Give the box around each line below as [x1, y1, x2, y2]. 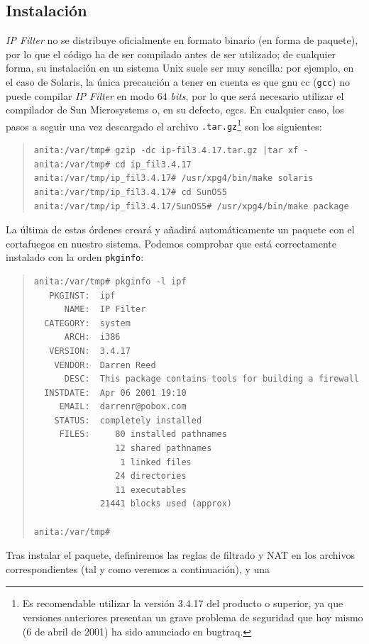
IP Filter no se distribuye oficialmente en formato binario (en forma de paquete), [6, 33, 358, 48]
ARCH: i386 [64, 332, 121, 343]
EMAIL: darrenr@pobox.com [59, 401, 187, 412]
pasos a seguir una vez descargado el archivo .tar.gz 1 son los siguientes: [6, 116, 322, 133]
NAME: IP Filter [64, 304, 146, 315]
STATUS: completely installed [54, 415, 202, 426]
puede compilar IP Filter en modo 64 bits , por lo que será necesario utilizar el [6, 88, 344, 103]
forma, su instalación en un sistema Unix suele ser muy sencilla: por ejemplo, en [6, 60, 354, 75]
